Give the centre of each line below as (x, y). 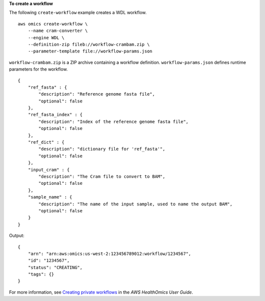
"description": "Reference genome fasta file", (97, 94)
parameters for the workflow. (39, 69)
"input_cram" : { (49, 170)
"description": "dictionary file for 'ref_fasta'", (102, 149)
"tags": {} (41, 274)
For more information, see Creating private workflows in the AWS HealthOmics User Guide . (101, 292)
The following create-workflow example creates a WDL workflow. (78, 13)
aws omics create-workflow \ (53, 24)
